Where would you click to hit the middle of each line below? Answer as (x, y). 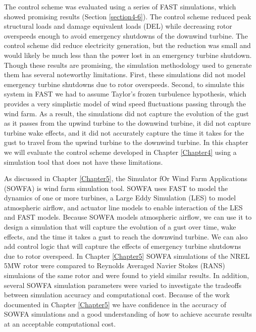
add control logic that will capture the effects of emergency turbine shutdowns (123, 246)
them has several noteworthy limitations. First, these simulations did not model (125, 74)
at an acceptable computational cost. (60, 324)
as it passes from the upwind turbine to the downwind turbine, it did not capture (128, 123)
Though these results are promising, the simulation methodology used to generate (128, 65)
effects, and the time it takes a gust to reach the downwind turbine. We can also (126, 236)
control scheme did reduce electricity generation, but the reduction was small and (128, 45)
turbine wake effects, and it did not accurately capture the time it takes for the (124, 132)
